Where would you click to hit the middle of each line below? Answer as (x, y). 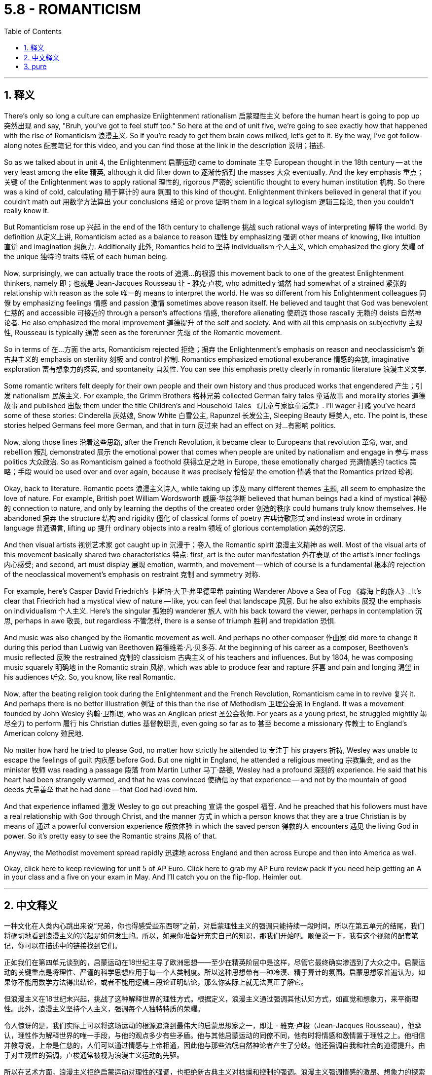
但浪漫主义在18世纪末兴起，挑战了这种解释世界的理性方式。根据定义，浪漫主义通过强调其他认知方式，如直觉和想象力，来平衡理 (211, 999)
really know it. (27, 210)
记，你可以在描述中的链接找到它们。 (63, 946)
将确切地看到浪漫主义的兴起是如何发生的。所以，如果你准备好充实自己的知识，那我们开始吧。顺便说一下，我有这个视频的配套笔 (211, 936)
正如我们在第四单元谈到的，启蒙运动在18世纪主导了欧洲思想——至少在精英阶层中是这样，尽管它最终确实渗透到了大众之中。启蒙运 (215, 962)
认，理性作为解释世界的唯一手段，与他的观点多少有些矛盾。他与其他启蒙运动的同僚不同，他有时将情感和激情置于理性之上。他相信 (215, 1036)
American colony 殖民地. (44, 733)
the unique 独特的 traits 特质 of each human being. (86, 256)
